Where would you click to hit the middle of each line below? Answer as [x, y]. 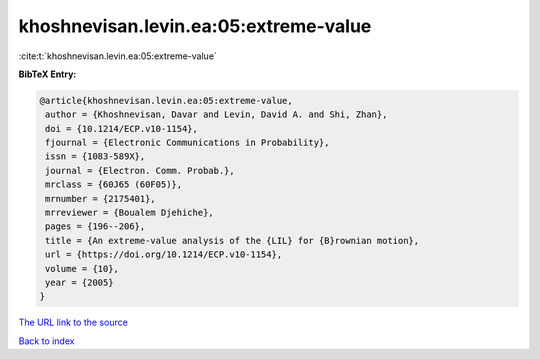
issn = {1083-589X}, [95, 156]
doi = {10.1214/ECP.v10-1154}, [122, 128]
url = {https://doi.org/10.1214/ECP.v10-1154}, [164, 254]
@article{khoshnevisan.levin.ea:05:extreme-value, [166, 100]
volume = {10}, [82, 268]
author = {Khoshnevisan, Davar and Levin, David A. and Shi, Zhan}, [216, 114]
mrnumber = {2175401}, [101, 198]
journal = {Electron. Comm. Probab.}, [140, 170]
